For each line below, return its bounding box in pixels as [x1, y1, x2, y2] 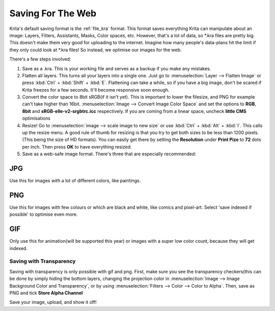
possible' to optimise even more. [9, 211, 78, 217]
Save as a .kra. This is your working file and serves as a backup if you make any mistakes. [22, 65, 211, 71]
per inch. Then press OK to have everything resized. [22, 144, 132, 150]
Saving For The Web [9, 8, 97, 19]
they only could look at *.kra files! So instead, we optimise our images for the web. [9, 46, 182, 53]
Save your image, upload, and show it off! [9, 299, 97, 305]
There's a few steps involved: [9, 56, 71, 62]
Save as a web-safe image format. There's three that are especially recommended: [22, 151, 196, 157]
